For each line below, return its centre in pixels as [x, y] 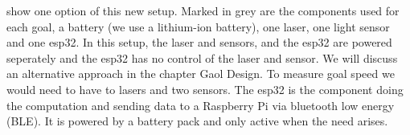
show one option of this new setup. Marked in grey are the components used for [203, 10]
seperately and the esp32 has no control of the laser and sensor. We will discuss [202, 57]
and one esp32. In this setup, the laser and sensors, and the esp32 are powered [199, 42]
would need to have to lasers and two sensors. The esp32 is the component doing [205, 89]
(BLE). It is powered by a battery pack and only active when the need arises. [197, 121]
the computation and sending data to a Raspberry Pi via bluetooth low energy [201, 105]
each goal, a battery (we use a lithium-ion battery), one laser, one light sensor [198, 26]
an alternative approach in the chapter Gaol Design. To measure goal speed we [201, 74]
